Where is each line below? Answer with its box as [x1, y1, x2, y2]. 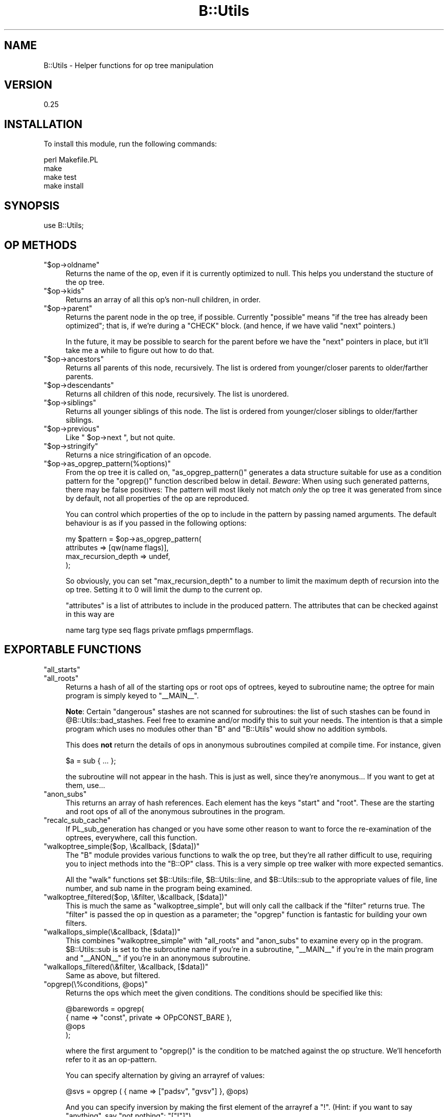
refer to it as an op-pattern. [65, 1054, 157, 1064]
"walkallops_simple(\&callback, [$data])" [43, 927, 181, 936]
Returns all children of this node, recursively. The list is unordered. [65, 389, 289, 398]
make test [43, 173, 77, 182]
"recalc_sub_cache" [43, 815, 111, 824]
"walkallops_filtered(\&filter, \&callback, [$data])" [43, 962, 209, 971]
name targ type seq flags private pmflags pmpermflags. [65, 625, 254, 634]
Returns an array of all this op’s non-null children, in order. [65, 295, 261, 304]
